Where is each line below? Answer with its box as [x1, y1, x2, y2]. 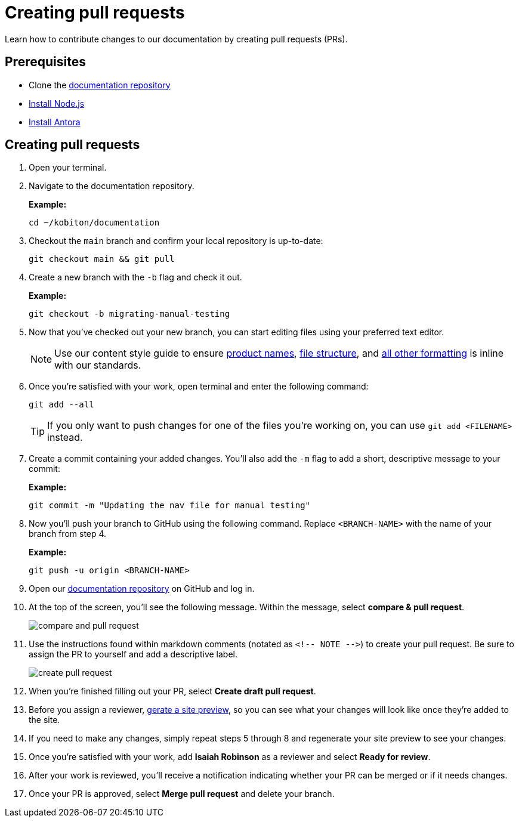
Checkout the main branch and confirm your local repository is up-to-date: [29, 236, 323, 246]
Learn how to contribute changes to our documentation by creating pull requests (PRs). [5, 33, 348, 44]
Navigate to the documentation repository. [29, 181, 194, 191]
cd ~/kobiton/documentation [29, 218, 160, 228]
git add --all [29, 400, 94, 410]
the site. [29, 715, 60, 725]
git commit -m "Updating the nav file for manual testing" [29, 500, 311, 511]
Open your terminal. [29, 162, 107, 173]
